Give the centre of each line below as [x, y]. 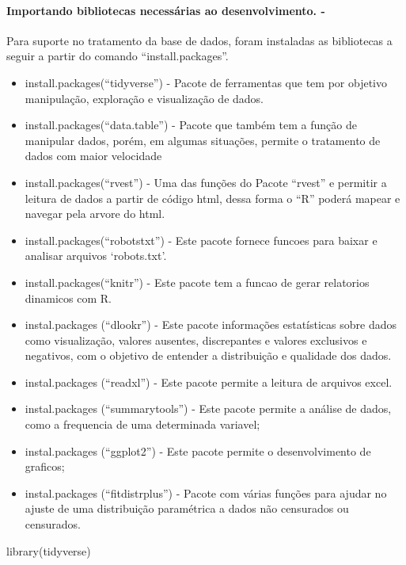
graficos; [45, 466]
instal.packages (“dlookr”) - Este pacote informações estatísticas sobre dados [211, 324]
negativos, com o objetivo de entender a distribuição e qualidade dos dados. [208, 355]
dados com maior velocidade [93, 156]
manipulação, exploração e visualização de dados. [144, 98]
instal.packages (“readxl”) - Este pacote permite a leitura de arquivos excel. [209, 382]
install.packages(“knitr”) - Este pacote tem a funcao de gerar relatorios [197, 282]
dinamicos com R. [68, 298]
